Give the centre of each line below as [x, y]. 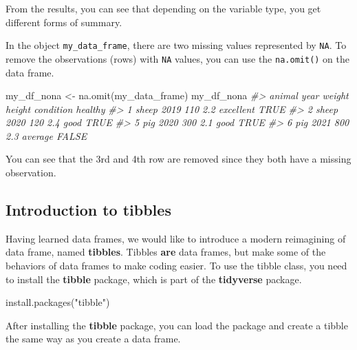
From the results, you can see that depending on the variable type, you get [163, 8]
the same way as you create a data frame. [93, 339]
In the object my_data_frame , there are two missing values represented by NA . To [176, 45]
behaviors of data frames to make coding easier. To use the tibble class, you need [176, 266]
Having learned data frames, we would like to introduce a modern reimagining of [176, 238]
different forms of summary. [64, 22]
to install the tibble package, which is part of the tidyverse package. [154, 279]
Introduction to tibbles [88, 210]
